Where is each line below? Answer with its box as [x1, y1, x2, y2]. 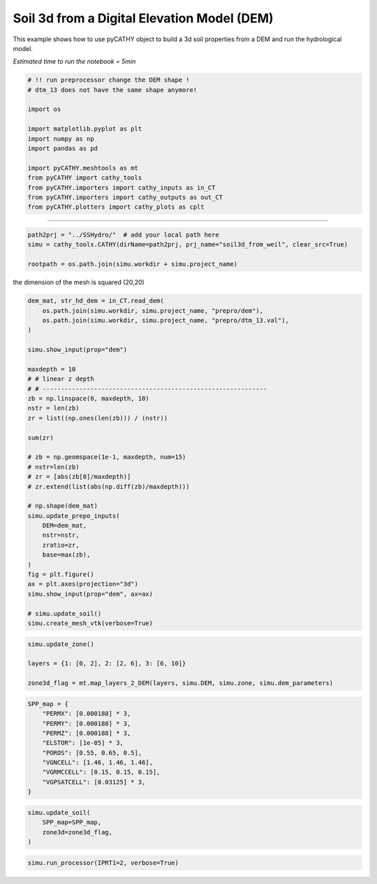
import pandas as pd [27, 145, 98, 153]
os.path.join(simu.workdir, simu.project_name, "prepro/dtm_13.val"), [42, 316, 290, 324]
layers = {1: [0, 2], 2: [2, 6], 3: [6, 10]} [27, 660, 186, 668]
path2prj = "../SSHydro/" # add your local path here [27, 230, 219, 239]
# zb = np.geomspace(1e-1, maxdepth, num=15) [27, 453, 186, 461]
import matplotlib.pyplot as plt [27, 125, 142, 133]
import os [27, 105, 61, 113]
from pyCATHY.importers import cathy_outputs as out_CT [27, 193, 223, 201]
